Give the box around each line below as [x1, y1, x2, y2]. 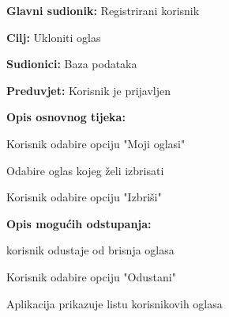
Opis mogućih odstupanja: [6, 215, 152, 231]
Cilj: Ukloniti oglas [6, 29, 101, 45]
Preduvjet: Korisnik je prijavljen [6, 82, 171, 98]
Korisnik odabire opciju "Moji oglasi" [6, 135, 186, 151]
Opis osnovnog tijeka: [6, 109, 126, 125]
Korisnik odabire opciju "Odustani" [6, 268, 176, 285]
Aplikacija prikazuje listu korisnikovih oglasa [6, 295, 223, 311]
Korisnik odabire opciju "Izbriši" [6, 189, 162, 205]
